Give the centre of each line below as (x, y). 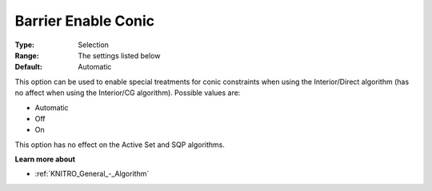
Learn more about (45, 159)
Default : (29, 67)
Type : (25, 45)
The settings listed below (119, 55)
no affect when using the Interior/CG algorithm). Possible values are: (128, 93)
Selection (94, 45)
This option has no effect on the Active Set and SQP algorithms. (120, 145)
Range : (27, 55)
